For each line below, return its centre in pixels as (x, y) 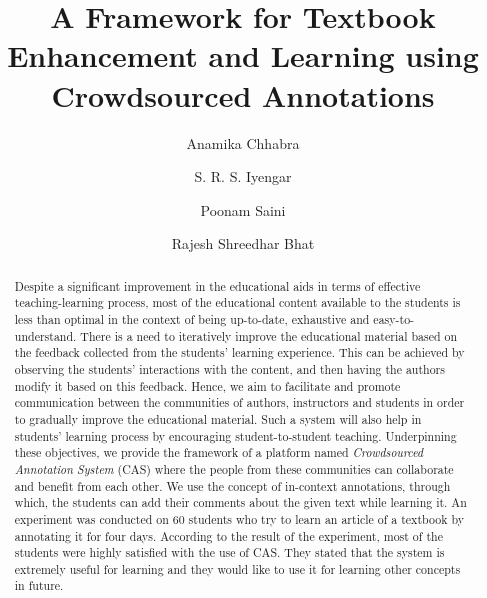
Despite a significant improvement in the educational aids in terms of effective (217, 285)
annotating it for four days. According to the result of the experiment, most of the (228, 535)
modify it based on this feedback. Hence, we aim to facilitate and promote (207, 385)
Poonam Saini (243, 209)
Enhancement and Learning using (243, 55)
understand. (45, 335)
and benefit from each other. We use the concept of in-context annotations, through (232, 485)
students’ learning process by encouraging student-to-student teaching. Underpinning (235, 435)
